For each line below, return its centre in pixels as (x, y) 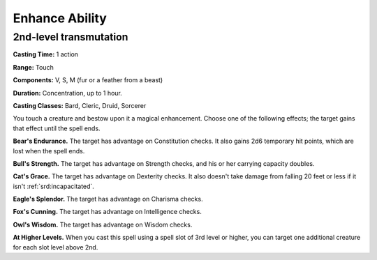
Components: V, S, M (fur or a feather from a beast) (88, 80)
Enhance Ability (60, 18)
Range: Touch (33, 67)
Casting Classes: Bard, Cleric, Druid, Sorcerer (80, 105)
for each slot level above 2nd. (56, 247)
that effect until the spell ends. (57, 128)
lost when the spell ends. (49, 151)
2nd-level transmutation (71, 37)
